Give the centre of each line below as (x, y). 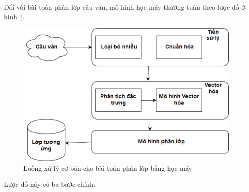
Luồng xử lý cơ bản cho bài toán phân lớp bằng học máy (108, 168)
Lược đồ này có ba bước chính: (50, 184)
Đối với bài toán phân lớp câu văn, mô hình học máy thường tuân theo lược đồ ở (124, 7)
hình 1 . (14, 16)
